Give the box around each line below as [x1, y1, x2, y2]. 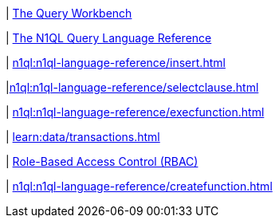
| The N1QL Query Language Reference [6, 31, 212, 45]
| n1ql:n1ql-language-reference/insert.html [6, 56, 226, 69]
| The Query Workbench [6, 6, 132, 20]
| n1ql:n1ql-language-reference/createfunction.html [6, 179, 273, 193]
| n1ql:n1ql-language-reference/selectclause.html [6, 81, 259, 94]
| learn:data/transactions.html [6, 130, 160, 143]
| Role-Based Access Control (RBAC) [6, 155, 198, 168]
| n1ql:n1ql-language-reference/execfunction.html [6, 105, 265, 119]
